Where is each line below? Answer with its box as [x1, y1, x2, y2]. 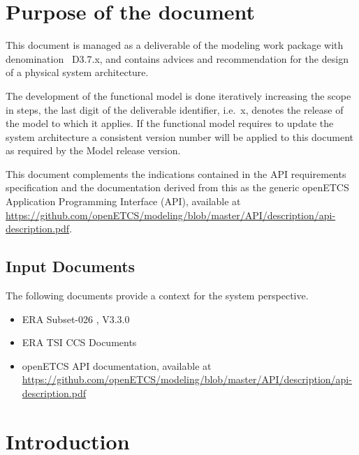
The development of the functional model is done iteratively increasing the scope [6, 88, 351, 103]
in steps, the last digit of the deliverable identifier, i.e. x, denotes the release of [6, 102, 344, 117]
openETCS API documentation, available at [22, 358, 212, 373]
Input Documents [6, 255, 135, 277]
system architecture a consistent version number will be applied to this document [6, 129, 353, 144]
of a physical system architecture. [6, 65, 149, 80]
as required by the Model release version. [6, 143, 181, 158]
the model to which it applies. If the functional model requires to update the [6, 116, 334, 130]
